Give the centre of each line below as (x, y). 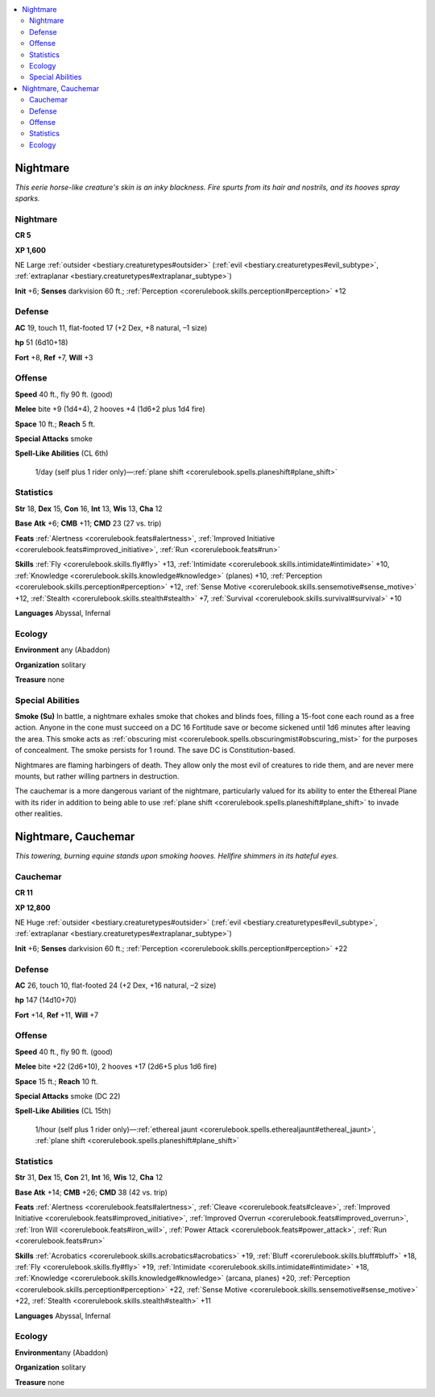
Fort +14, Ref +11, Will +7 (57, 1015)
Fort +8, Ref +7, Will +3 (54, 357)
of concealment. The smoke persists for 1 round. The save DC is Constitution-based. (155, 750)
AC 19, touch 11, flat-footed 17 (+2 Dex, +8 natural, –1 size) (111, 327)
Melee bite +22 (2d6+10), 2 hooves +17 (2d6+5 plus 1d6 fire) (116, 1066)
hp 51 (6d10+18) (41, 343)
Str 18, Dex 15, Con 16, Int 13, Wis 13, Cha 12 (89, 509)
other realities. (39, 813)
